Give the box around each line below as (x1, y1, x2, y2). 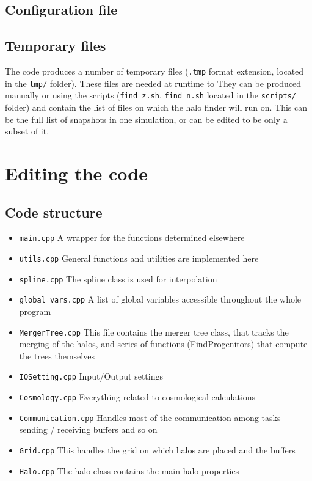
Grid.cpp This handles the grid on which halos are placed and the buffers (19, 443, 296, 456)
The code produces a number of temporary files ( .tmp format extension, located (5, 64, 304, 77)
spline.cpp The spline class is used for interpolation (19, 272, 217, 285)
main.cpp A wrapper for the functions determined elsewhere (19, 231, 245, 244)
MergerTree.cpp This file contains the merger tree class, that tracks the (19, 325, 289, 338)
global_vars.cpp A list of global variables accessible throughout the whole (19, 293, 302, 306)
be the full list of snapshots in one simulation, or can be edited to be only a (5, 112, 288, 125)
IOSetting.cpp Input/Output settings (19, 370, 164, 383)
